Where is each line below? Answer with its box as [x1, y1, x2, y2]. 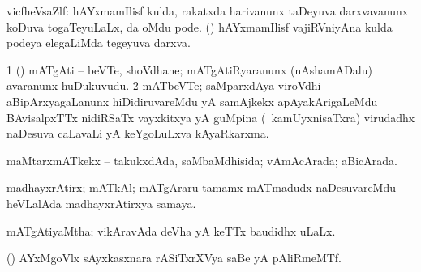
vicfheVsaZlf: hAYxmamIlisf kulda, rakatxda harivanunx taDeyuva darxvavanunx [6, 2, 409, 19]
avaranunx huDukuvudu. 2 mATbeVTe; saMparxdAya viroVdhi [6, 77, 321, 94]
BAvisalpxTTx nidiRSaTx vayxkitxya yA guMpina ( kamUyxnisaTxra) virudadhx [6, 108, 415, 125]
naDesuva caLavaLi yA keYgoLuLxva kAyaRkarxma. [6, 125, 269, 142]
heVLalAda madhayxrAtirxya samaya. [6, 194, 196, 211]
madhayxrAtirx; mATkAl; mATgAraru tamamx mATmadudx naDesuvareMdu [6, 179, 397, 196]
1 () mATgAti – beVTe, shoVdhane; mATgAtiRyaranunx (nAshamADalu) [6, 61, 372, 78]
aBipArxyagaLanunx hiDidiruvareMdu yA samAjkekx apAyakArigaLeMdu [6, 92, 378, 109]
